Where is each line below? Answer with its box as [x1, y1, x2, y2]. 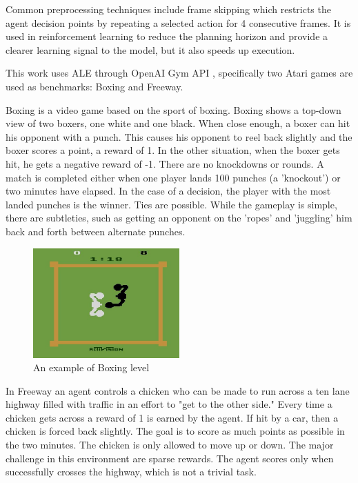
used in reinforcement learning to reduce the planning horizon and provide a [6, 29, 328, 43]
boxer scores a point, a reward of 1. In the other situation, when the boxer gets [6, 143, 340, 157]
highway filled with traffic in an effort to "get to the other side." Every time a [6, 397, 332, 411]
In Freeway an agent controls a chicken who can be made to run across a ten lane [6, 383, 350, 397]
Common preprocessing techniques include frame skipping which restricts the [6, 2, 331, 16]
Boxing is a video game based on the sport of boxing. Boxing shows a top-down [6, 102, 341, 117]
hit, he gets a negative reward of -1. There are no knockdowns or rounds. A [6, 156, 324, 170]
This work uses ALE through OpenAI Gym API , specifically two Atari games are [6, 66, 353, 80]
